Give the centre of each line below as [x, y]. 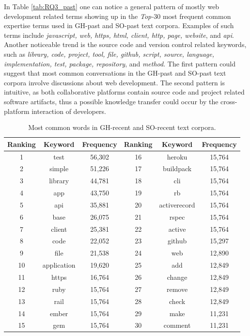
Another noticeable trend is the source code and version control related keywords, [125, 44]
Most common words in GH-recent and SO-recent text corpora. [122, 127]
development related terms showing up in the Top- [79, 16]
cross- [229, 101]
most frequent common [197, 16]
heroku [177, 156]
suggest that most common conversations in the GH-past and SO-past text [115, 73]
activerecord [177, 204]
